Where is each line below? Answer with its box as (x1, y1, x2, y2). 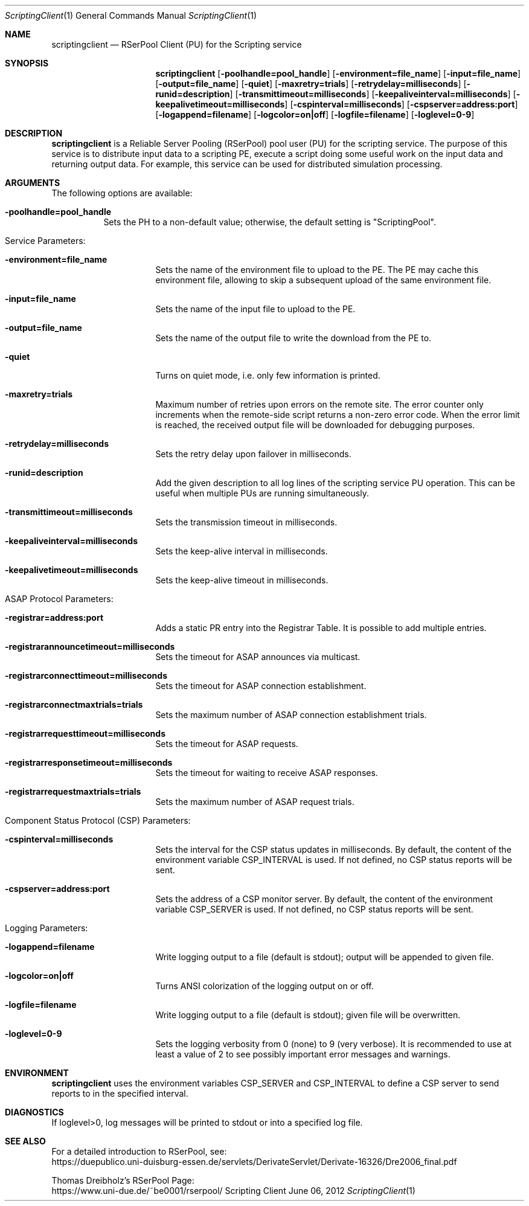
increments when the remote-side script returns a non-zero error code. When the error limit (155, 409, 520, 420)
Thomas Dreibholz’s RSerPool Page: (51, 1175, 194, 1185)
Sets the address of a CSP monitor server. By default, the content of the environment (155, 894, 493, 904)
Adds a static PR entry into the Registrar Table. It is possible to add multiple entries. (155, 623, 487, 633)
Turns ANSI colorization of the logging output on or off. (155, 981, 374, 991)
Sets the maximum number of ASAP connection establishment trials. (155, 710, 427, 720)
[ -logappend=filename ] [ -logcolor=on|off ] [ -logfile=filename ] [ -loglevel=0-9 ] (155, 109, 475, 120)
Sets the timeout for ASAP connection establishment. (155, 681, 367, 691)
